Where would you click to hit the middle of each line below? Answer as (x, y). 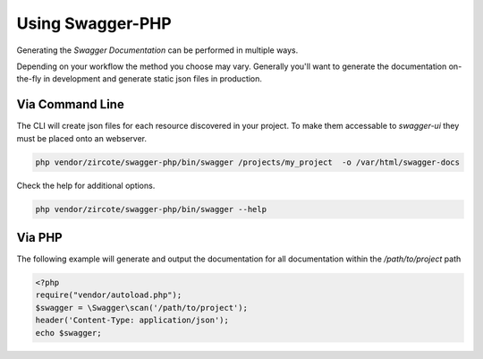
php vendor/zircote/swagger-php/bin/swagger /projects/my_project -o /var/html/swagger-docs (248, 162)
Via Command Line (70, 104)
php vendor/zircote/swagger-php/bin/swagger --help (151, 209)
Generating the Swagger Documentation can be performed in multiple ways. (157, 50)
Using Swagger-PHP (94, 23)
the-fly (29, 79)
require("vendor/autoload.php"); (109, 295)
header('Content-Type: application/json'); (132, 321)
